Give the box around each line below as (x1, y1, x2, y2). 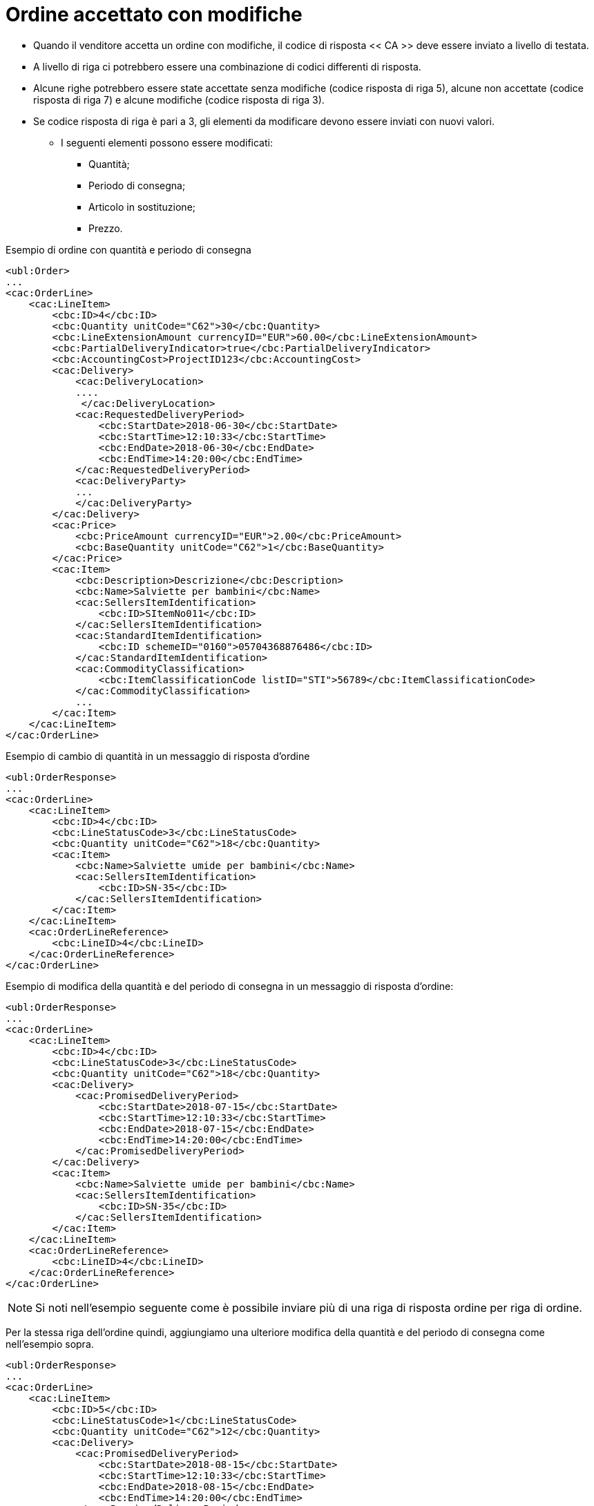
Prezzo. (88, 222, 123, 234)
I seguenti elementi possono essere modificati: (61, 136, 273, 149)
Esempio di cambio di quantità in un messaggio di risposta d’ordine (6, 750, 310, 762)
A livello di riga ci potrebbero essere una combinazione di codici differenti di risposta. (33, 60, 421, 73)
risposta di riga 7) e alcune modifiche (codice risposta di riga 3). (33, 93, 325, 106)
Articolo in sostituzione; (88, 200, 196, 213)
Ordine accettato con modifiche (6, 3, 303, 26)
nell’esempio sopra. (6, 1337, 94, 1350)
